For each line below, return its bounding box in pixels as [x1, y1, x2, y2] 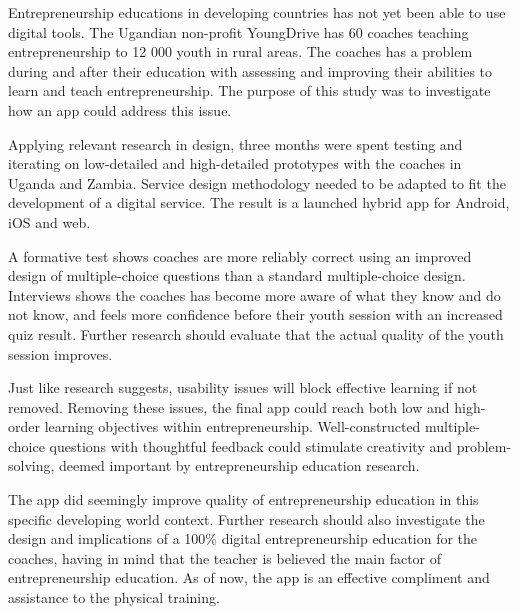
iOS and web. [8, 211, 91, 232]
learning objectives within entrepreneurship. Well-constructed [44, 416, 421, 437]
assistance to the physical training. [8, 587, 220, 608]
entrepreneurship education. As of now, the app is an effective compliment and [8, 567, 490, 588]
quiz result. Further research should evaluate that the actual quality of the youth [8, 323, 504, 344]
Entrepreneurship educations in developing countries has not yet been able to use [8, 2, 506, 22]
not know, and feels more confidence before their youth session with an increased [8, 304, 503, 325]
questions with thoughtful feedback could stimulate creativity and [49, 435, 453, 456]
